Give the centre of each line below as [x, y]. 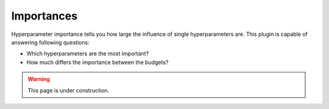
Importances [44, 16]
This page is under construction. [69, 90]
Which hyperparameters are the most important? [88, 54]
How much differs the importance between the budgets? [97, 62]
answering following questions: [50, 42]
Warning [39, 79]
